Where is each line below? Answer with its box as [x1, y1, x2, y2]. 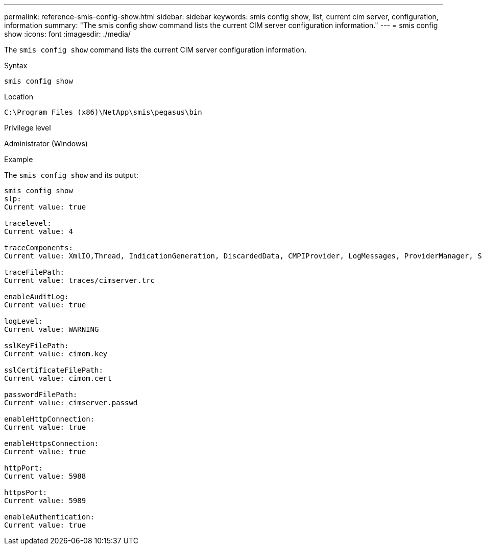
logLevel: [4, 317, 43, 325]
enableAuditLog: [4, 293, 69, 301]
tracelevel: [4, 219, 52, 227]
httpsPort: [4, 488, 47, 496]
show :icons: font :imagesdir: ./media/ [4, 30, 131, 38]
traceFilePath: [4, 268, 65, 276]
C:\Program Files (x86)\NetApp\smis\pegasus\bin [4, 108, 202, 116]
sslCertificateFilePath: [4, 366, 103, 374]
